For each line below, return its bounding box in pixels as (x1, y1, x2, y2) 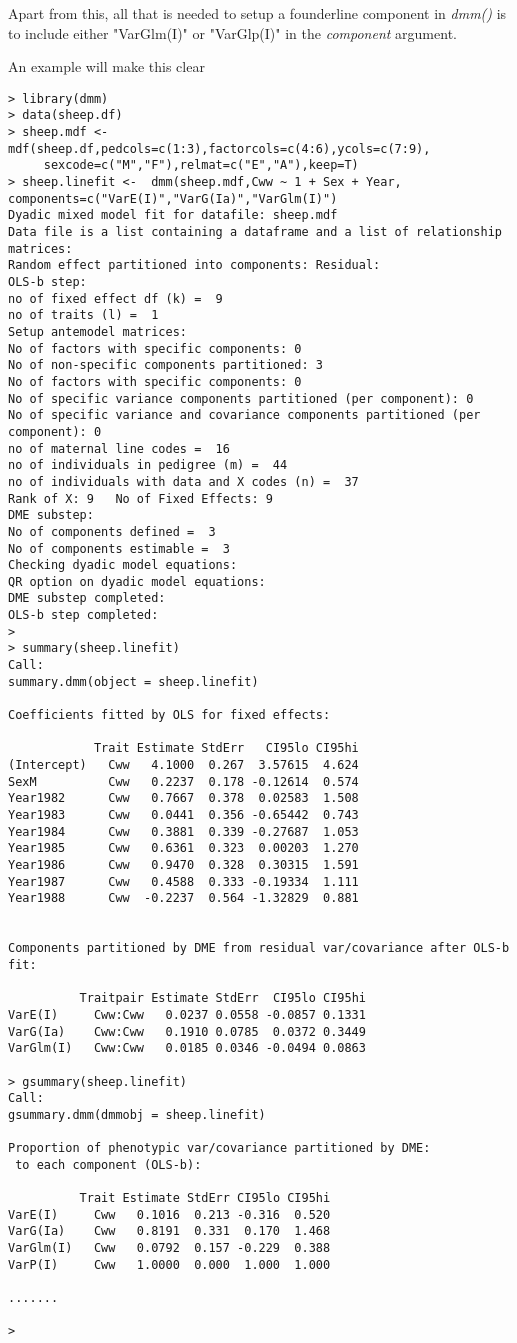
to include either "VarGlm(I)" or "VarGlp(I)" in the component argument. (8, 22, 457, 43)
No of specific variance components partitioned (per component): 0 (8, 391, 474, 406)
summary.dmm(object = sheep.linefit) (8, 674, 259, 689)
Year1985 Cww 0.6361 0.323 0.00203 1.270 (8, 841, 359, 856)
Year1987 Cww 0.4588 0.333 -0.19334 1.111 (8, 874, 359, 889)
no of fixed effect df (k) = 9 (8, 291, 223, 306)
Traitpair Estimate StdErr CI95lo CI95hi (79, 991, 366, 1006)
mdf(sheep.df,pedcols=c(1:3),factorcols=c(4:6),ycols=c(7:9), (8, 141, 431, 156)
